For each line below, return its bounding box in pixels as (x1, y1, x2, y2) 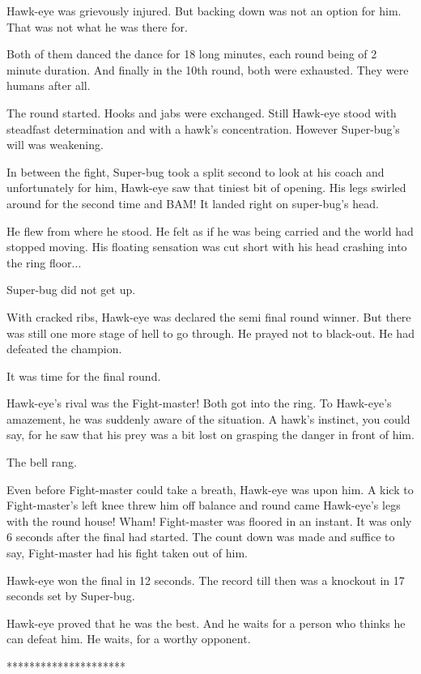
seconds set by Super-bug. (6, 587, 135, 604)
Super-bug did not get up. (6, 281, 136, 298)
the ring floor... (6, 254, 82, 271)
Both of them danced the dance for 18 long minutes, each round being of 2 (6, 45, 377, 62)
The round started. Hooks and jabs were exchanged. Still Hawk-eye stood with (6, 104, 397, 121)
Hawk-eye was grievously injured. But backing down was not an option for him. (6, 2, 402, 19)
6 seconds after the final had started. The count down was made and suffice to (6, 528, 395, 545)
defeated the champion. (6, 340, 122, 357)
